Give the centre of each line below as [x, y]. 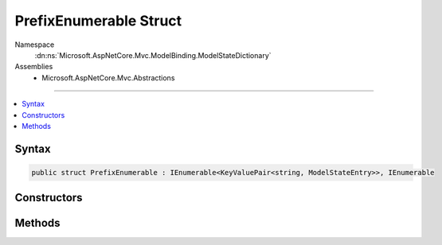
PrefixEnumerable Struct [98, 21]
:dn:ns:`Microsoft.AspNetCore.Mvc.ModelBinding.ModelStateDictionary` [153, 55]
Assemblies [34, 67]
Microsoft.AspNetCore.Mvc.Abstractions [108, 78]
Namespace [35, 45]
